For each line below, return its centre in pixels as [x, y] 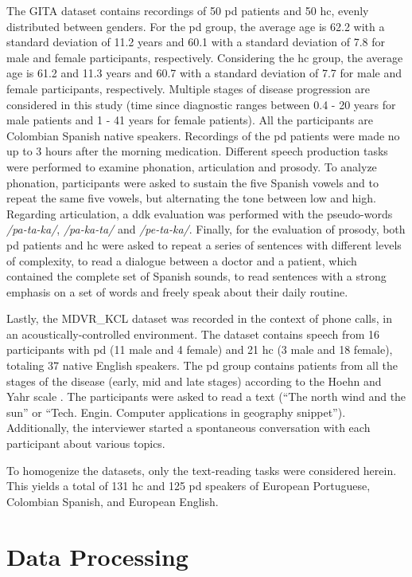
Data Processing [97, 556]
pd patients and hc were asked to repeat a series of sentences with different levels [204, 244]
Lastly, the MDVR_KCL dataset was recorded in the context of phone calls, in [199, 318]
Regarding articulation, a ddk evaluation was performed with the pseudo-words [200, 213]
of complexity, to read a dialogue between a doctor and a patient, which [182, 260]
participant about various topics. [86, 444]
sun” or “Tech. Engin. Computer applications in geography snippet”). [176, 412]
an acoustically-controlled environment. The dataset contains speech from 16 [193, 334]
